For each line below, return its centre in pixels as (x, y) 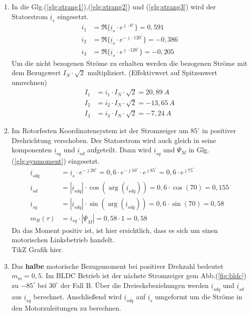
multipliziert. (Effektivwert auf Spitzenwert (153, 72)
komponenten (32, 150)
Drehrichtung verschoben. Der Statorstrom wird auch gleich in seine (114, 140)
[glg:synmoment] (39, 161)
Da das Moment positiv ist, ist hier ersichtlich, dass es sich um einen (115, 230)
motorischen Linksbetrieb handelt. (63, 240)
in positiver (219, 130)
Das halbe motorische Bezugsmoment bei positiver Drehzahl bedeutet (117, 266)
